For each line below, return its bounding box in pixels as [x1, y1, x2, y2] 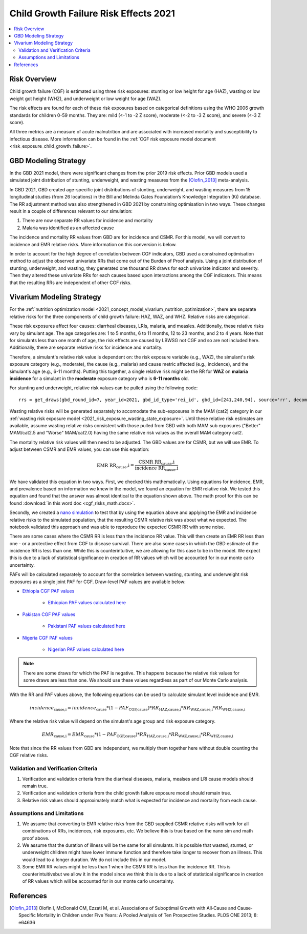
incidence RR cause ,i [135, 465, 179, 472]
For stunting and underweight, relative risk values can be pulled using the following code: [9, 385, 198, 391]
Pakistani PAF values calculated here [48, 623, 125, 629]
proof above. [22, 835, 50, 841]
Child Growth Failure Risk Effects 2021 [9, 8, 175, 19]
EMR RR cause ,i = [96, 462, 135, 469]
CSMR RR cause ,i [138, 459, 175, 466]
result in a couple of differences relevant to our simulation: [9, 208, 133, 214]
